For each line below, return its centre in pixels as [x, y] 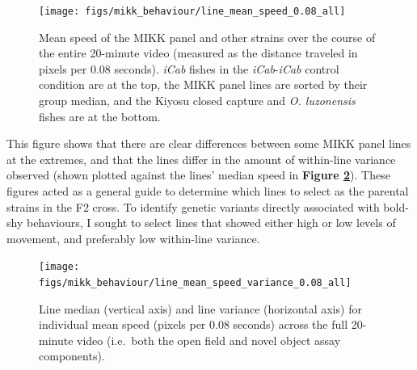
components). [72, 356]
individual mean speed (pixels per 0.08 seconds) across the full [194, 324]
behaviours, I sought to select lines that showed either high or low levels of [211, 223]
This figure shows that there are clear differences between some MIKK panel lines [209, 143]
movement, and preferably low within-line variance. [133, 238]
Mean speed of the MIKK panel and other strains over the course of [207, 37]
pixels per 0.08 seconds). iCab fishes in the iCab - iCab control [189, 68]
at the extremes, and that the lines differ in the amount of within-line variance [201, 159]
